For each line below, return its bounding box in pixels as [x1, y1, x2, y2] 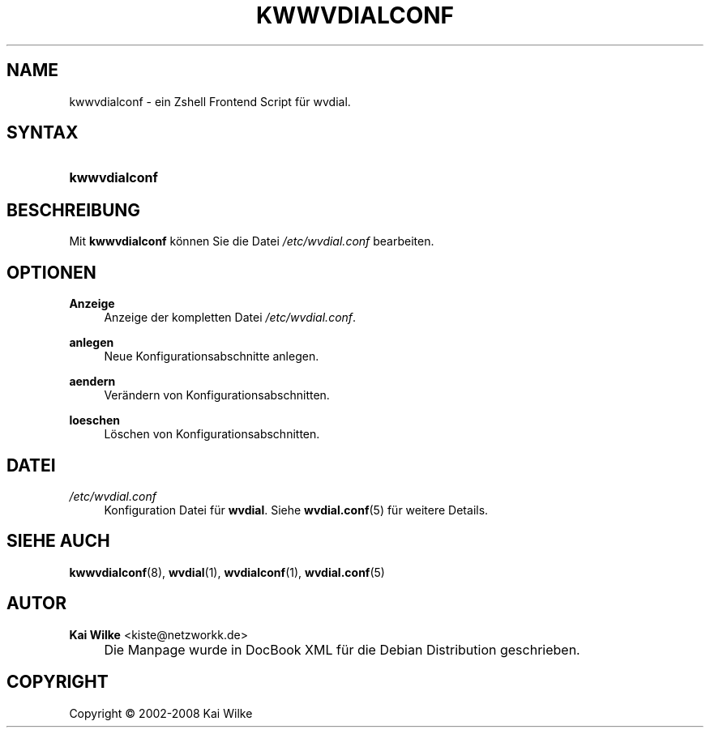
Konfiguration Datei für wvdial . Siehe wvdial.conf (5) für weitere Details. [104, 502, 489, 517]
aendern [69, 374, 116, 389]
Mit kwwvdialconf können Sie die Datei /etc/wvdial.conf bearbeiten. [69, 234, 434, 249]
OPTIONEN [6, 262, 96, 283]
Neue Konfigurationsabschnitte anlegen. [104, 349, 319, 364]
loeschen [69, 413, 120, 428]
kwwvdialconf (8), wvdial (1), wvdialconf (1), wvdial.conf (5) [69, 565, 385, 579]
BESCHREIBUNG [6, 199, 141, 220]
